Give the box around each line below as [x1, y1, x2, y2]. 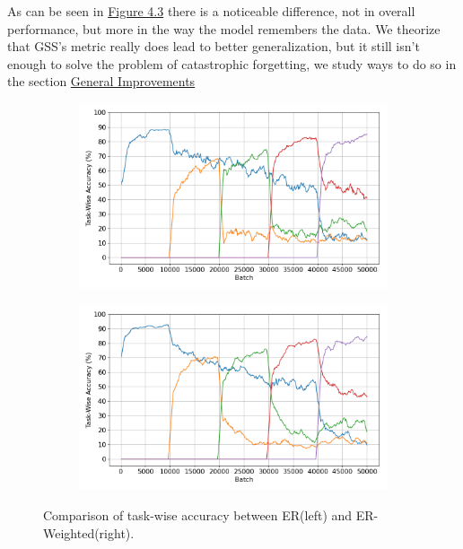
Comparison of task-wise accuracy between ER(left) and [43, 505, 353, 524]
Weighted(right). [43, 523, 135, 542]
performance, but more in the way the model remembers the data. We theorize [7, 19, 441, 38]
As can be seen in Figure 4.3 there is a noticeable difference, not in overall [7, 2, 415, 20]
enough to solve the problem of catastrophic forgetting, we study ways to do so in [7, 54, 457, 73]
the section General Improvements [7, 72, 196, 91]
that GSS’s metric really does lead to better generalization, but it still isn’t [7, 37, 420, 56]
